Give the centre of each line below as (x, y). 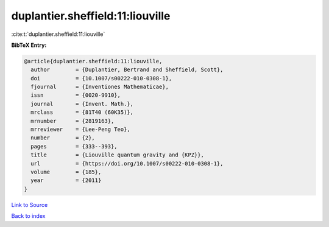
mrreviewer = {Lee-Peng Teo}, (80, 130)
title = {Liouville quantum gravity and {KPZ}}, (117, 155)
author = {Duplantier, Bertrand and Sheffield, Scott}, (127, 70)
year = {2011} (66, 180)
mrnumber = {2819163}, (73, 121)
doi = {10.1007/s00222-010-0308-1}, (101, 78)
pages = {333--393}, (74, 146)
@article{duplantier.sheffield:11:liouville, (93, 61)
